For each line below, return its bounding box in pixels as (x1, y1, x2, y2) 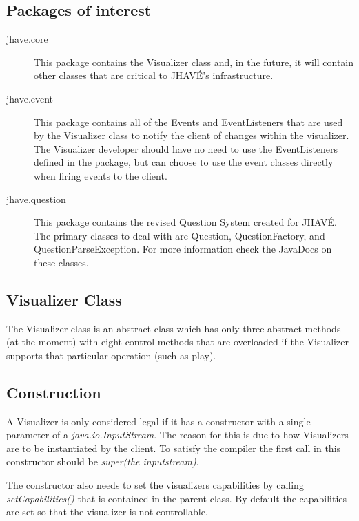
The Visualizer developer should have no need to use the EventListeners (34, 141, 338, 156)
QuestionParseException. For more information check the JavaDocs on (34, 242, 332, 256)
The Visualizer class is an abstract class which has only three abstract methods (6, 321, 341, 335)
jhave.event (6, 91, 54, 105)
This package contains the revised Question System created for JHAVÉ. (34, 215, 337, 229)
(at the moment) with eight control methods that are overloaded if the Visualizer (6, 334, 349, 349)
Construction (6, 381, 101, 403)
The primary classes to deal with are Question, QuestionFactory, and (34, 228, 325, 242)
